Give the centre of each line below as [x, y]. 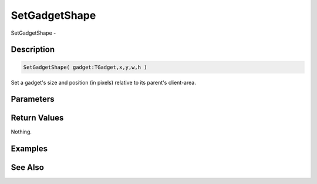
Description [33, 50]
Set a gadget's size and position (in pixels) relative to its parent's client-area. [103, 82]
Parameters [33, 99]
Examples [29, 149]
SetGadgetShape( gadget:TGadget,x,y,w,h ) [85, 67]
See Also [27, 168]
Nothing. [21, 132]
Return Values [37, 118]
